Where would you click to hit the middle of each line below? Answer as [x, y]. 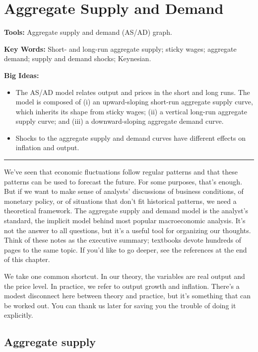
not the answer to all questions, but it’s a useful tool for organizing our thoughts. [128, 230]
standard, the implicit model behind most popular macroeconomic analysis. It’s [125, 220]
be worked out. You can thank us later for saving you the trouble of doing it [120, 305]
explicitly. [19, 315]
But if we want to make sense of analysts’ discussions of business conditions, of [124, 191]
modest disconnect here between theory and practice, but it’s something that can [128, 296]
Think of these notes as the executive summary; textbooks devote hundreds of [123, 240]
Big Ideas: [22, 75]
